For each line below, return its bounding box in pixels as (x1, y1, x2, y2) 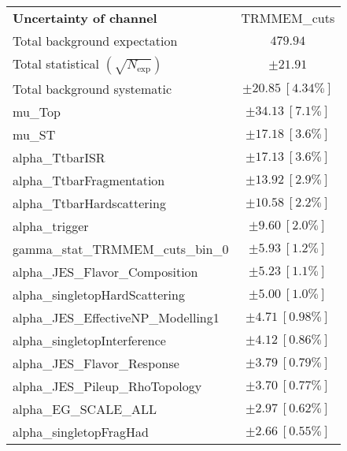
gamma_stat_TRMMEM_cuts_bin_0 (13, 240, 229, 258)
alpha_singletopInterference (13, 331, 166, 349)
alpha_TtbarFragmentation (13, 171, 165, 189)
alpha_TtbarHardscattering (13, 194, 166, 212)
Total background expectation (13, 32, 178, 50)
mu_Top (13, 102, 61, 121)
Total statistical (13, 54, 99, 73)
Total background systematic (13, 80, 172, 98)
